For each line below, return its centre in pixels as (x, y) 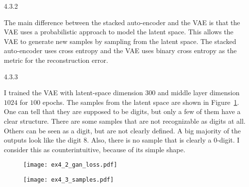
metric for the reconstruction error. (56, 60)
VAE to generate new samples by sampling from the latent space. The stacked (120, 41)
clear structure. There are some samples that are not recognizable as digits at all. (125, 121)
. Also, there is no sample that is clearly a (149, 140)
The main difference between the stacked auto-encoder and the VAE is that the (122, 22)
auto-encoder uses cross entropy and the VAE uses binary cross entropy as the (120, 50)
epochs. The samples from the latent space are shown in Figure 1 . (141, 102)
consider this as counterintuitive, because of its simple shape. (95, 149)
